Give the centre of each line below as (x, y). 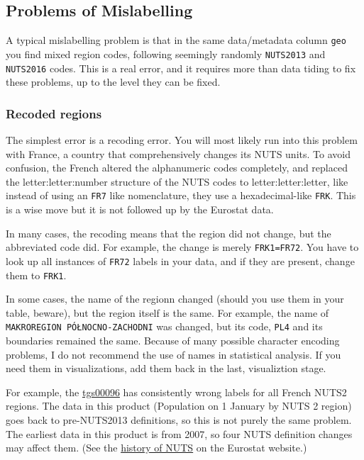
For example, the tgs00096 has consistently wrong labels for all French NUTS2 (176, 392)
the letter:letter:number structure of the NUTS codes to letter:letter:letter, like (177, 181)
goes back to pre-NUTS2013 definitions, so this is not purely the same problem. (179, 419)
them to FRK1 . (36, 275)
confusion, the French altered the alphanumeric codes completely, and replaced (177, 168)
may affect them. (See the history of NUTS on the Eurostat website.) (156, 448)
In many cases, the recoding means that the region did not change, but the (169, 233)
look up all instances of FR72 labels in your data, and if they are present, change (180, 260)
